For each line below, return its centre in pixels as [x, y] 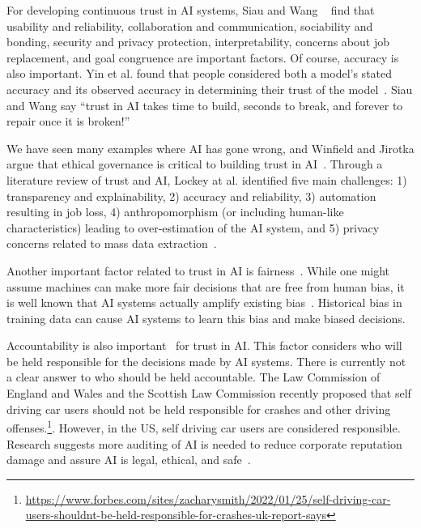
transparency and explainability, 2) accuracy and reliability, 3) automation [191, 196]
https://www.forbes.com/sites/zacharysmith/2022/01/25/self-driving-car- [208, 498]
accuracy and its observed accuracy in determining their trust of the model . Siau [210, 89]
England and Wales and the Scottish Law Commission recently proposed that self [209, 393]
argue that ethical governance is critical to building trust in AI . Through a [195, 164]
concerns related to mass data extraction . [112, 243]
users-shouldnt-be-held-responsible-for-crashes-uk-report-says [176, 515]
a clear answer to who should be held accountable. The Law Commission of [193, 377]
